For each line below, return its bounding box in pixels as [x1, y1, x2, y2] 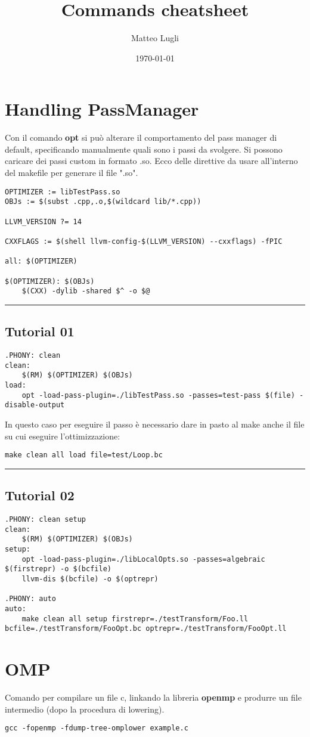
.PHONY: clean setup [5, 515, 86, 524]
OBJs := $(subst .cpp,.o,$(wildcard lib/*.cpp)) [5, 197, 201, 206]
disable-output [5, 401, 65, 410]
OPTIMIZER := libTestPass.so [5, 187, 120, 196]
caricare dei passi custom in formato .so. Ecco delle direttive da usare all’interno [5, 154, 298, 167]
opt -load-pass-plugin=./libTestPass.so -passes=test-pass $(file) [21, 391, 295, 400]
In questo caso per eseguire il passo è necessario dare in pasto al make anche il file [5, 417, 305, 430]
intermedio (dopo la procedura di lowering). [5, 702, 165, 715]
